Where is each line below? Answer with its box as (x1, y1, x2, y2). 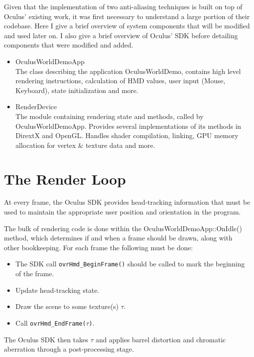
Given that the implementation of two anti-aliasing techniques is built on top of (4, 1, 243, 11)
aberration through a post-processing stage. (4, 344, 134, 354)
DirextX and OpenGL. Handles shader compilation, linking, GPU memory (15, 130, 238, 141)
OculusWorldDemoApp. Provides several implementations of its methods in (15, 120, 241, 131)
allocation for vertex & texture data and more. (15, 140, 155, 150)
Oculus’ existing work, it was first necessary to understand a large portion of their (4, 11, 250, 21)
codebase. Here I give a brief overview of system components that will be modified (4, 21, 250, 31)
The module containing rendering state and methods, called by (15, 111, 204, 121)
